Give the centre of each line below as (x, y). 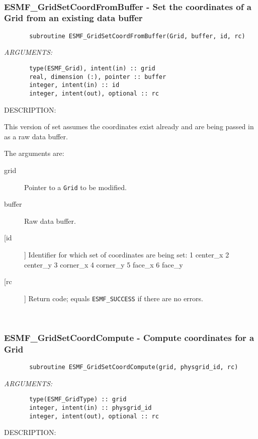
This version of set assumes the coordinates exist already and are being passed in (129, 126)
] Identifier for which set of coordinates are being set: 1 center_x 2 (127, 255)
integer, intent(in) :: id (74, 85)
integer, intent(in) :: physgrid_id (91, 408)
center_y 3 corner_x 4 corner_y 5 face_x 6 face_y (104, 264)
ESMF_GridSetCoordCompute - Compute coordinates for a (129, 337)
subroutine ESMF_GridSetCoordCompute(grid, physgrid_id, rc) (134, 367)
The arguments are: (34, 153)
